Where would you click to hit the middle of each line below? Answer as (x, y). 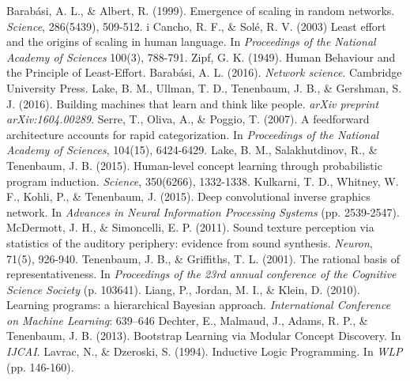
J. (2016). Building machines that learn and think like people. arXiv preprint (193, 103)
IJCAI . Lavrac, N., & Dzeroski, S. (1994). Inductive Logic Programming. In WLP (205, 351)
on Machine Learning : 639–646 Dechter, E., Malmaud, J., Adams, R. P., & (187, 320)
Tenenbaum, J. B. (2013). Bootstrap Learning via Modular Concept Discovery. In (204, 336)
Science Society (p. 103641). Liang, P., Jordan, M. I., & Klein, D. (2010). (183, 289)
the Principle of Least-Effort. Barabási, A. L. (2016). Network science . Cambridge (204, 72)
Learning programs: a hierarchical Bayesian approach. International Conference (199, 305)
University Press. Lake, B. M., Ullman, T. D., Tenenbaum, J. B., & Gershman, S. (204, 87)
